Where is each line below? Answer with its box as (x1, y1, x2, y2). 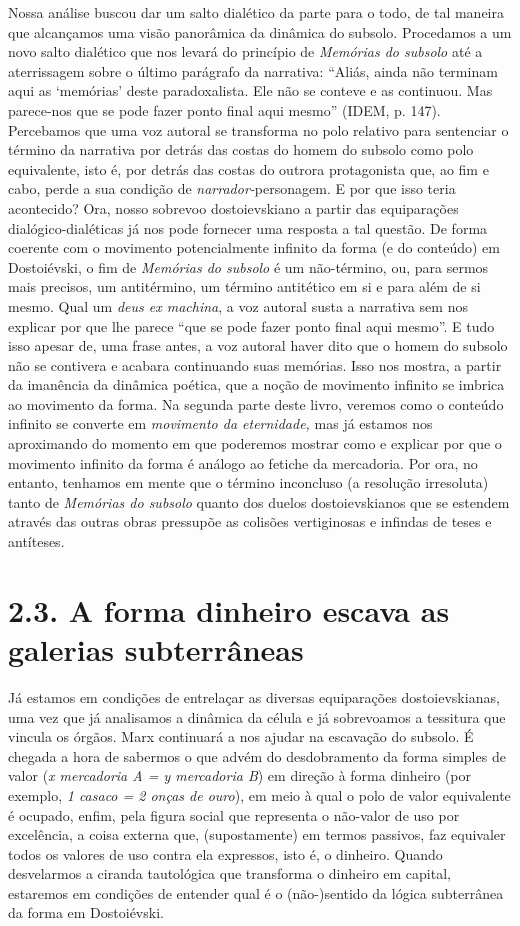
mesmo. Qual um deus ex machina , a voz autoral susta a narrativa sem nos (8, 295, 468, 316)
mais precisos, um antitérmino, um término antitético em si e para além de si (8, 276, 481, 297)
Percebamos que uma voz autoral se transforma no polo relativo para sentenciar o (8, 119, 509, 140)
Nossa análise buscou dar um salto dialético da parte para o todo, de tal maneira (8, 2, 504, 22)
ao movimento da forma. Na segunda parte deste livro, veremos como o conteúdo (8, 393, 504, 414)
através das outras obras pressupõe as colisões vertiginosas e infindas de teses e (8, 511, 492, 532)
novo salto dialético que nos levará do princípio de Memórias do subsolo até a (8, 41, 483, 62)
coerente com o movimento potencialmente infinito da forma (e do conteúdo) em (8, 237, 500, 258)
